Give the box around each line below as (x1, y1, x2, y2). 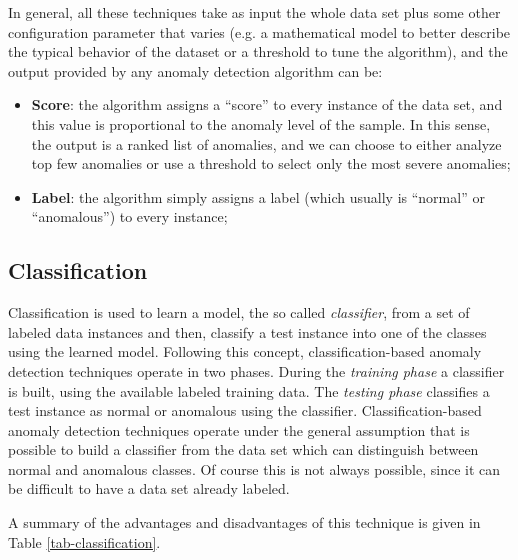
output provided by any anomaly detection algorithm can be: (8, 60, 383, 81)
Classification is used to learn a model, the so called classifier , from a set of (8, 302, 470, 323)
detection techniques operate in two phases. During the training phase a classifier (8, 360, 505, 381)
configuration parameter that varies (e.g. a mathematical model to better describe (8, 21, 511, 42)
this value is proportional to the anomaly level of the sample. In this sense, (31, 113, 491, 134)
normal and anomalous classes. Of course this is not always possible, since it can (8, 458, 501, 479)
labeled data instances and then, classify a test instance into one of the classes (8, 321, 487, 342)
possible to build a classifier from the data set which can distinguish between (8, 439, 479, 460)
